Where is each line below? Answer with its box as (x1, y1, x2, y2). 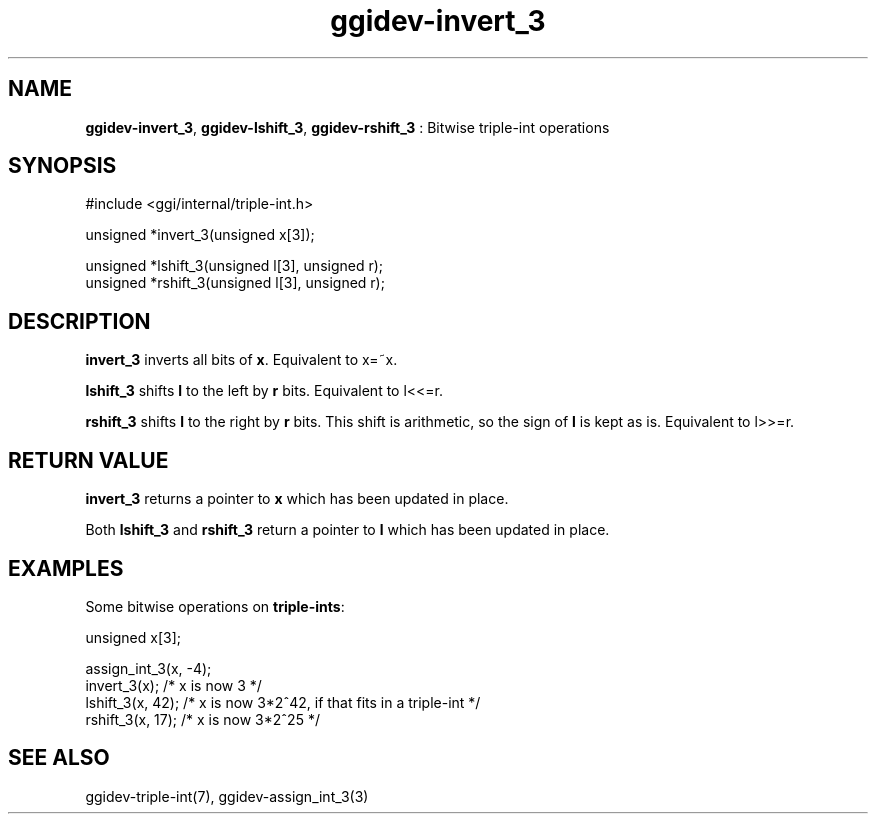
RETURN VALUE (8, 447, 169, 473)
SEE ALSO (8, 745, 110, 771)
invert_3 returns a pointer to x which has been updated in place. (85, 490, 509, 508)
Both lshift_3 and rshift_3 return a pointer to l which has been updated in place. (85, 521, 610, 539)
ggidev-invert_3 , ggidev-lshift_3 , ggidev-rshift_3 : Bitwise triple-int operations (85, 118, 610, 136)
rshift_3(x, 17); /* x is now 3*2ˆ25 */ (85, 710, 320, 728)
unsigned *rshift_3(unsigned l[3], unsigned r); (85, 274, 385, 292)
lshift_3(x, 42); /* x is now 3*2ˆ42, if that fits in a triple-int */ (85, 693, 481, 711)
